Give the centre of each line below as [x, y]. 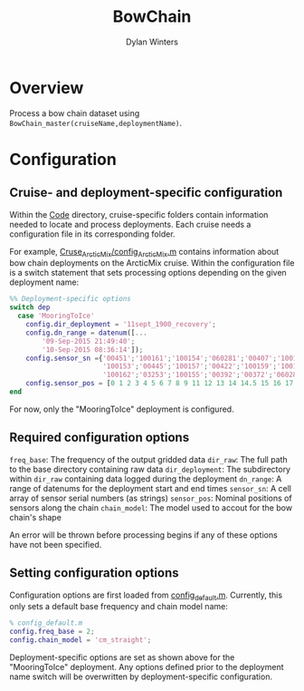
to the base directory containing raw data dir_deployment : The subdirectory [150, 469]
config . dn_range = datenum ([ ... [86, 333]
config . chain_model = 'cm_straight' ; [81, 640]
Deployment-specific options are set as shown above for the [122, 657]
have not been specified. [56, 544]
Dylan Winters [152, 42]
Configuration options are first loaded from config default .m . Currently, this [146, 596]
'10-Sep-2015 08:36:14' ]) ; [93, 350]
